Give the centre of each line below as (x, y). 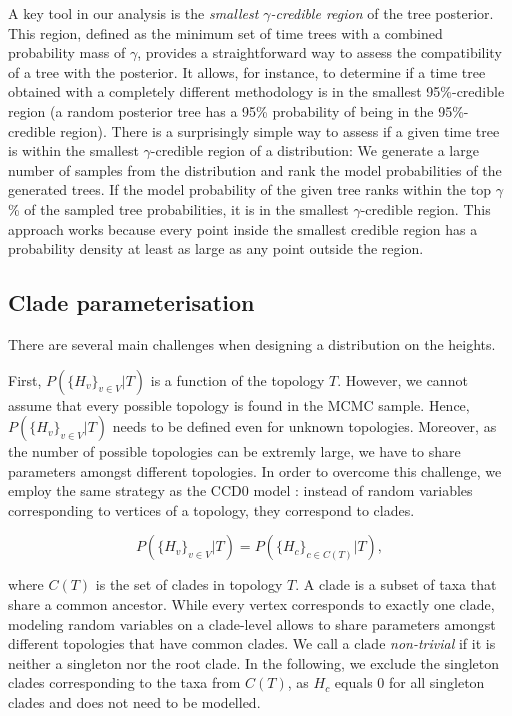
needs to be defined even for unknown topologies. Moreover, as (304, 426)
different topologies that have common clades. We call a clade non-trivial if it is (252, 643)
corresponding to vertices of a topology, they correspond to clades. (211, 509)
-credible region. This (425, 208)
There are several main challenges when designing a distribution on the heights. (252, 343)
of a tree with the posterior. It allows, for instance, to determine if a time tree (247, 71)
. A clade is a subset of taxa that (396, 584)
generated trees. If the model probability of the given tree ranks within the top (249, 189)
